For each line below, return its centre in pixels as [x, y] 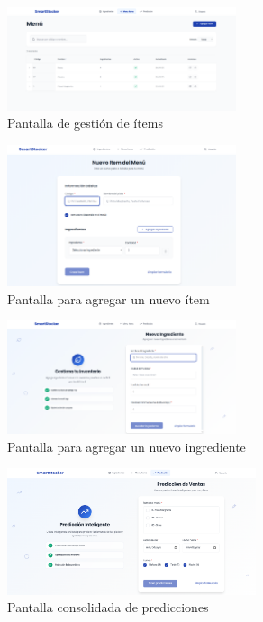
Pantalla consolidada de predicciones [108, 607]
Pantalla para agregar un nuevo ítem [109, 298]
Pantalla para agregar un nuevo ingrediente [127, 446]
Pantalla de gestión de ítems [85, 123]
